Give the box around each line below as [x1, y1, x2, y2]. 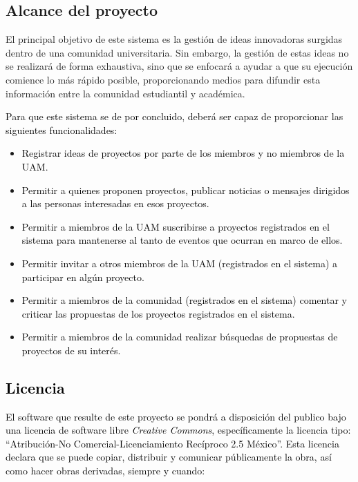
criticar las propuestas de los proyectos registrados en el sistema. [21, 306, 295, 320]
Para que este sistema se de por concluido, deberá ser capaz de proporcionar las [6, 109, 343, 124]
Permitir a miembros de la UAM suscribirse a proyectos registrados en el [21, 219, 330, 233]
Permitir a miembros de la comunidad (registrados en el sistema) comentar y [21, 293, 347, 307]
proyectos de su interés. [21, 343, 121, 357]
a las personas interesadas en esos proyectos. [21, 196, 209, 211]
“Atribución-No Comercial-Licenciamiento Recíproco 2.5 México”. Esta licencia [6, 436, 339, 450]
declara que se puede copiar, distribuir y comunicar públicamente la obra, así [6, 450, 332, 464]
